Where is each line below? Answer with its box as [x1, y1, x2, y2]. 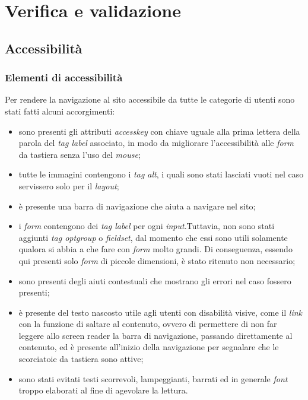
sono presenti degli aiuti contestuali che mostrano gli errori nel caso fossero [18, 274, 291, 287]
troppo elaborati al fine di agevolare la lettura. [18, 384, 188, 396]
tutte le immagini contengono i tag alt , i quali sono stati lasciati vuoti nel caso [18, 168, 304, 180]
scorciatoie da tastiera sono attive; [18, 353, 144, 365]
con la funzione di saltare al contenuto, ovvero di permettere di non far [18, 318, 277, 330]
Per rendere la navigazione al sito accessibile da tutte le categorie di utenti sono [5, 93, 295, 106]
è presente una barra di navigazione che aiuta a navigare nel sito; [18, 199, 256, 212]
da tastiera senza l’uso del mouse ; [18, 148, 141, 160]
